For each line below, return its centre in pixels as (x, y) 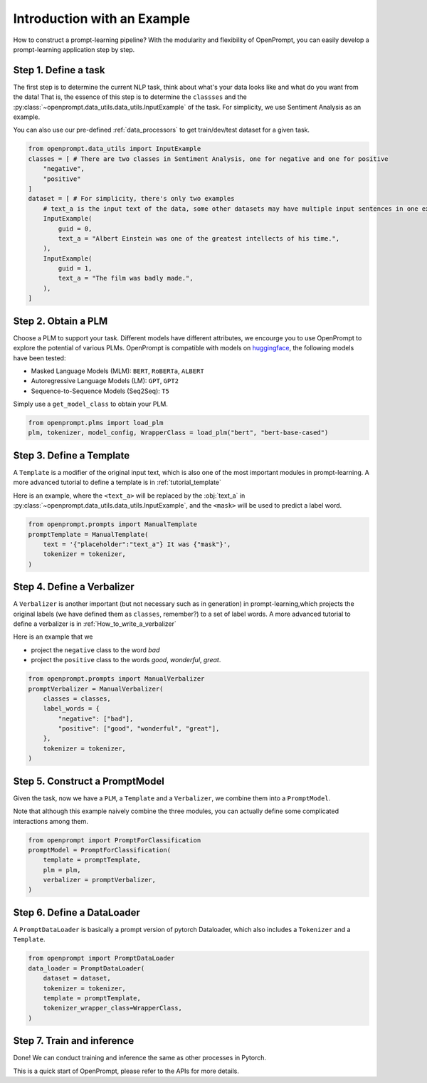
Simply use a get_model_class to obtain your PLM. (91, 404)
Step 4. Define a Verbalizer (74, 587)
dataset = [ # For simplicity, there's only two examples (131, 199)
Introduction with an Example (102, 19)
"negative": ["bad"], (96, 718)
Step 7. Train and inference (74, 1041)
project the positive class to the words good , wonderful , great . (126, 660)
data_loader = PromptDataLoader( (86, 968)
